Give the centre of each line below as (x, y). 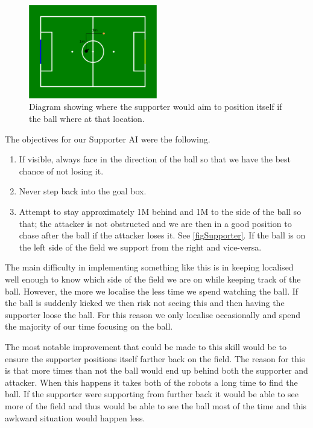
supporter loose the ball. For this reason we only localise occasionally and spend (153, 314)
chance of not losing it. (61, 171)
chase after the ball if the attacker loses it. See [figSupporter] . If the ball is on (162, 235)
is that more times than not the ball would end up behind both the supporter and (156, 370)
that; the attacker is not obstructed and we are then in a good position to (155, 223)
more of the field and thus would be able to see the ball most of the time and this (156, 405)
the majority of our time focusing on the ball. (89, 326)
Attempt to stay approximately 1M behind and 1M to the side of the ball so (160, 212)
